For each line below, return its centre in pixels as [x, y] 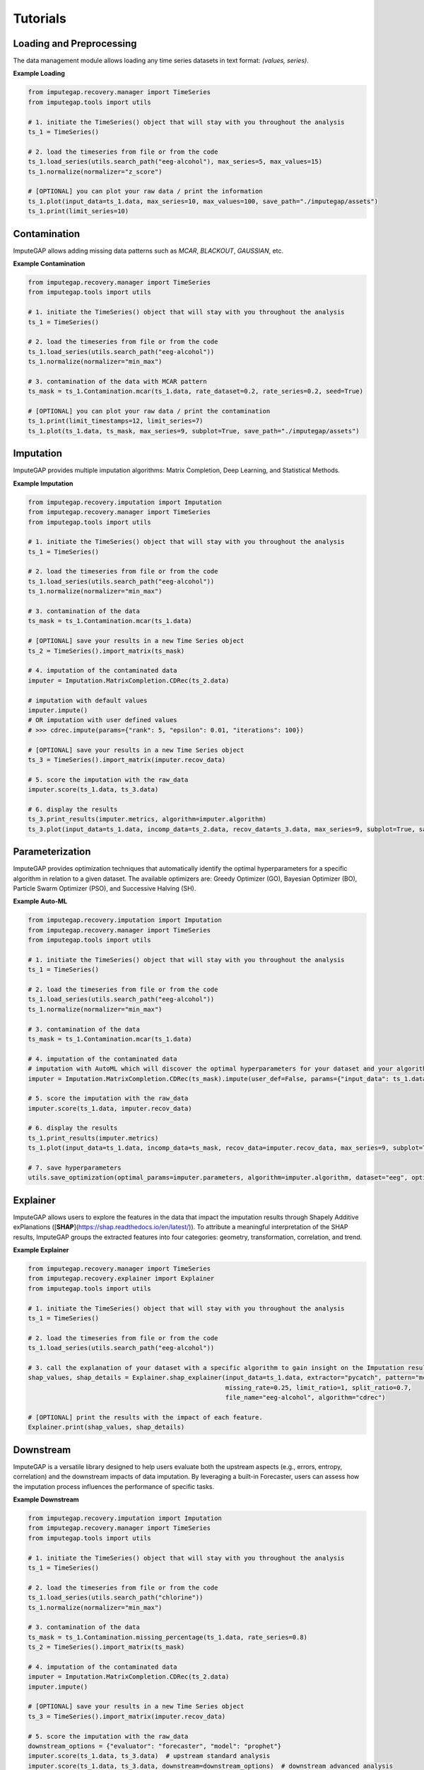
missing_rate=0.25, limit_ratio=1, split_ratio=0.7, [318, 1387]
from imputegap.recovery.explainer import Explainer [121, 1279]
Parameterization [52, 852]
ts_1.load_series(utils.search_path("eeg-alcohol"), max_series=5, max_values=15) [175, 162]
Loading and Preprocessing [75, 44]
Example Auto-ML [40, 901]
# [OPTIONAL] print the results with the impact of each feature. [145, 1417]
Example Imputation [43, 483]
